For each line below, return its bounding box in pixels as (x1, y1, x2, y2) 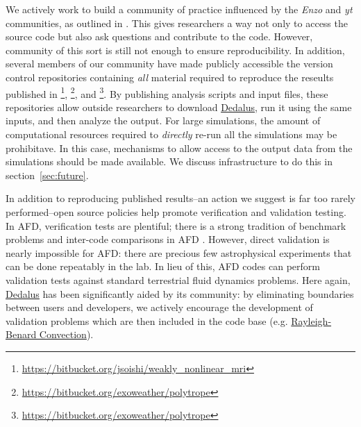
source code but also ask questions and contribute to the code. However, (6, 29, 313, 44)
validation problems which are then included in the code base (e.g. (6, 313, 288, 328)
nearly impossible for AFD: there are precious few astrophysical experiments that (6, 245, 352, 260)
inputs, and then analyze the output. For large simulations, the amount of (6, 113, 321, 128)
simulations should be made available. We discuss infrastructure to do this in (6, 154, 333, 169)
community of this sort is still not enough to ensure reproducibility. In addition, (6, 42, 345, 57)
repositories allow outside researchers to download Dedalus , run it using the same (6, 99, 352, 114)
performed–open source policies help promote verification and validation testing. (6, 204, 346, 219)
